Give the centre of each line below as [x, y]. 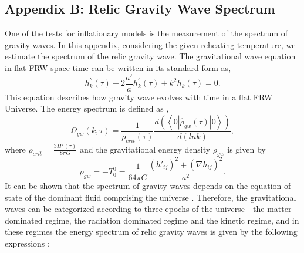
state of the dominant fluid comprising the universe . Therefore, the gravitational [151, 197]
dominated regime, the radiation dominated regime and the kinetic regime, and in [152, 220]
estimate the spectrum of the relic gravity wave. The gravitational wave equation [150, 56]
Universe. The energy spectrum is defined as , [87, 108]
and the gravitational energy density [145, 149]
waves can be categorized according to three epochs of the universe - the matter [148, 209]
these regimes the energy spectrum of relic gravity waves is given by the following [151, 232]
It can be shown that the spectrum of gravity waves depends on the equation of [148, 185]
